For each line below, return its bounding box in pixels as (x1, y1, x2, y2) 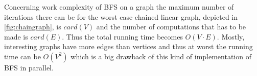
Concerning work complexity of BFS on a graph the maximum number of (4, 2, 234, 12)
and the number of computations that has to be (96, 21, 246, 32)
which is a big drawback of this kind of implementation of (71, 51, 251, 61)
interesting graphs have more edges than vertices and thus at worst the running (4, 41, 253, 52)
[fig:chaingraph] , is (4, 21, 61, 32)
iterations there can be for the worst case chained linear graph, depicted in (4, 11, 238, 22)
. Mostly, (217, 31, 245, 42)
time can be (4, 51, 41, 61)
